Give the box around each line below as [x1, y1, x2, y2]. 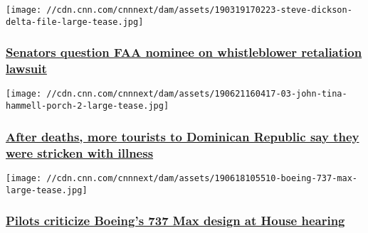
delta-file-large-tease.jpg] [6, 16, 144, 27]
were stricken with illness [6, 143, 154, 161]
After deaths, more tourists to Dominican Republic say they [6, 127, 359, 145]
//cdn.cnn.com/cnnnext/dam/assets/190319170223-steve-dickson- [46, 5, 352, 15]
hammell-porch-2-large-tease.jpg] [6, 101, 169, 112]
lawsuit [6, 60, 47, 77]
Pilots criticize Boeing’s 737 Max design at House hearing [6, 212, 345, 229]
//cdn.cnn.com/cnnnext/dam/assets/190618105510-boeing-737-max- [46, 173, 357, 183]
